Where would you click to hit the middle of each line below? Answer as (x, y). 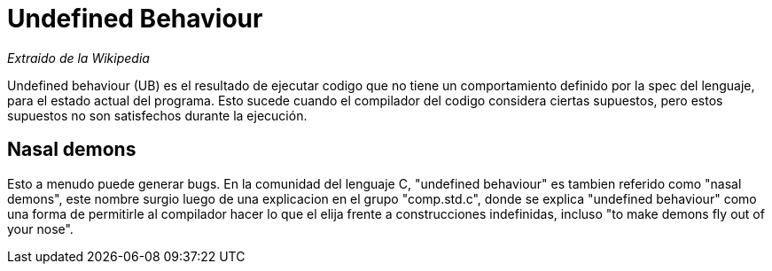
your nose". (40, 228)
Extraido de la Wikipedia (78, 58)
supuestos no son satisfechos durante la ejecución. (157, 115)
